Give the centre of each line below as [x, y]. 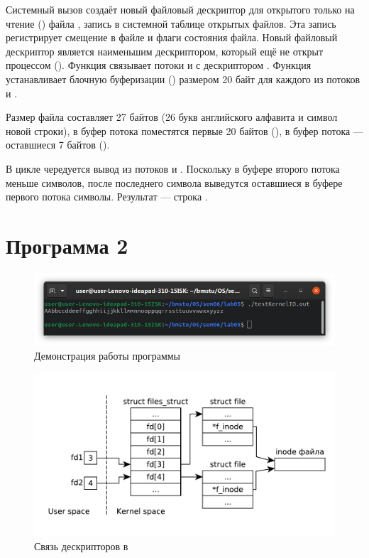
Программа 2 [67, 245]
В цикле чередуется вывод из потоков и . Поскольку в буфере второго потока [173, 168]
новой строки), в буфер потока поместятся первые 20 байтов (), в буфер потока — [184, 130]
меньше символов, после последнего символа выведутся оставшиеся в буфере [174, 182]
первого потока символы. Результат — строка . [107, 197]
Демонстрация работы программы [108, 356]
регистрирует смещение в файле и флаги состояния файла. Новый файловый [172, 37]
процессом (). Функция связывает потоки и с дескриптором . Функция [159, 65]
